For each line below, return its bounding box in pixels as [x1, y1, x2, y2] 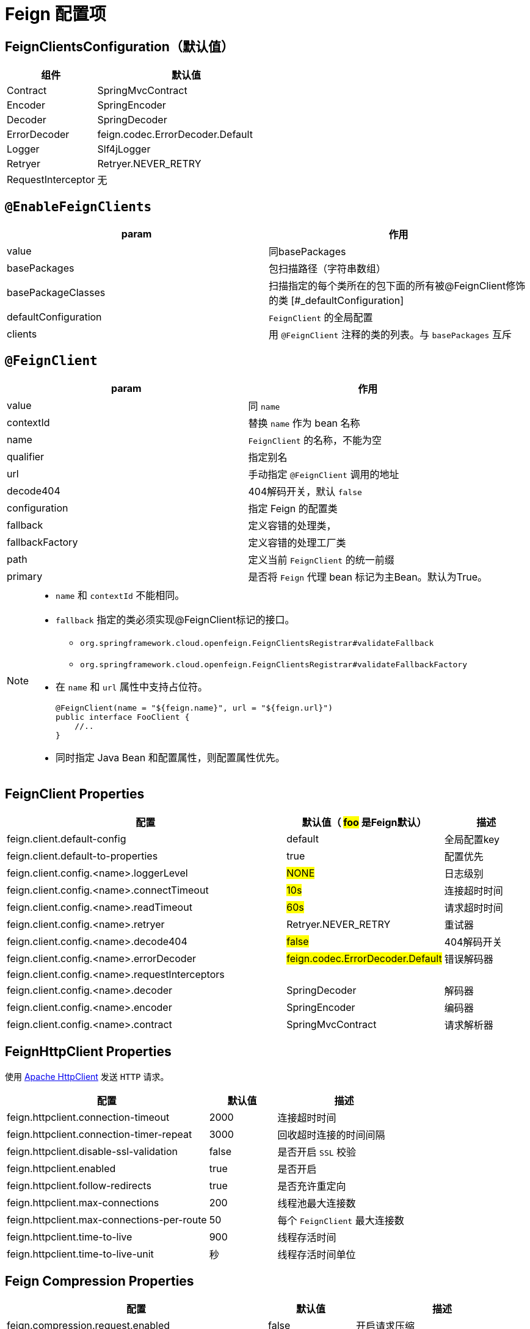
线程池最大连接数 [277, 1197, 356, 1209]
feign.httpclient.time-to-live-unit [7, 1247, 154, 1260]
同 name [248, 399, 280, 412]
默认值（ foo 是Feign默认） [302, 816, 427, 828]
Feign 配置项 [5, 4, 106, 24]
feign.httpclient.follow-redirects [7, 1179, 151, 1192]
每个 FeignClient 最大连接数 [277, 1214, 404, 1226]
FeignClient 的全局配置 [269, 311, 373, 324]
